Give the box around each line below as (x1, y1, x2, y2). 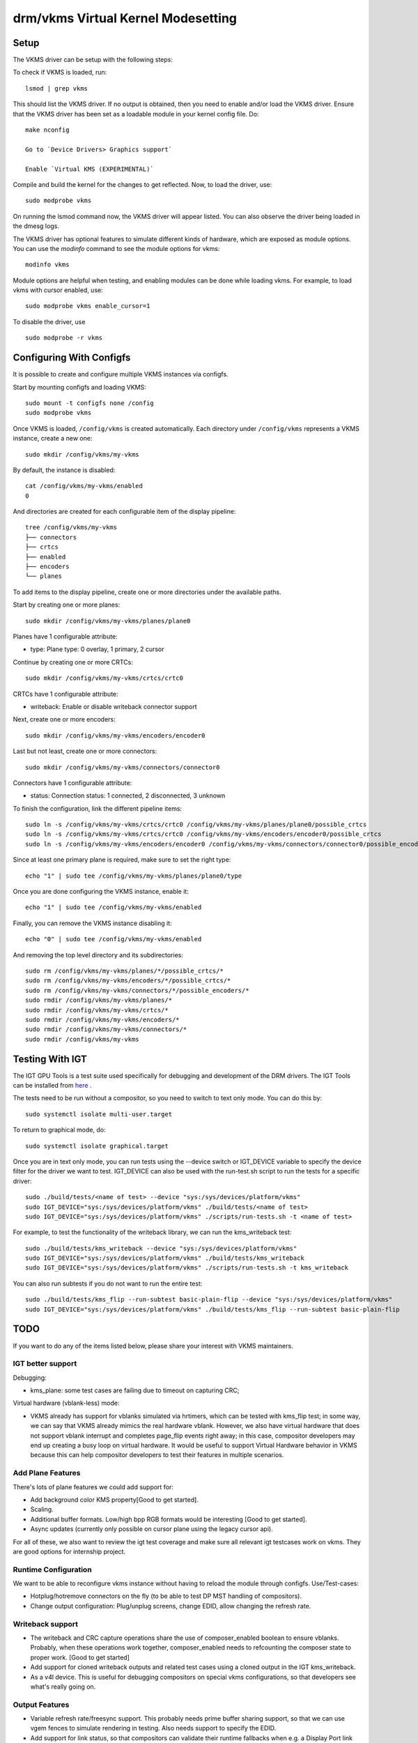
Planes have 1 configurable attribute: (13, 632, 118, 641)
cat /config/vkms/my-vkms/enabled (25, 482, 143, 490)
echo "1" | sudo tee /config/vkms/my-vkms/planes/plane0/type (25, 871, 242, 880)
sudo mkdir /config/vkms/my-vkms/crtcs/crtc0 (25, 674, 184, 683)
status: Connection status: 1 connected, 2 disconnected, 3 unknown (30, 791, 226, 800)
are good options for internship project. (13, 1547, 125, 1555)
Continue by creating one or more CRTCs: (13, 657, 134, 666)
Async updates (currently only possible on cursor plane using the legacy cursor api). (30, 1525, 273, 1533)
